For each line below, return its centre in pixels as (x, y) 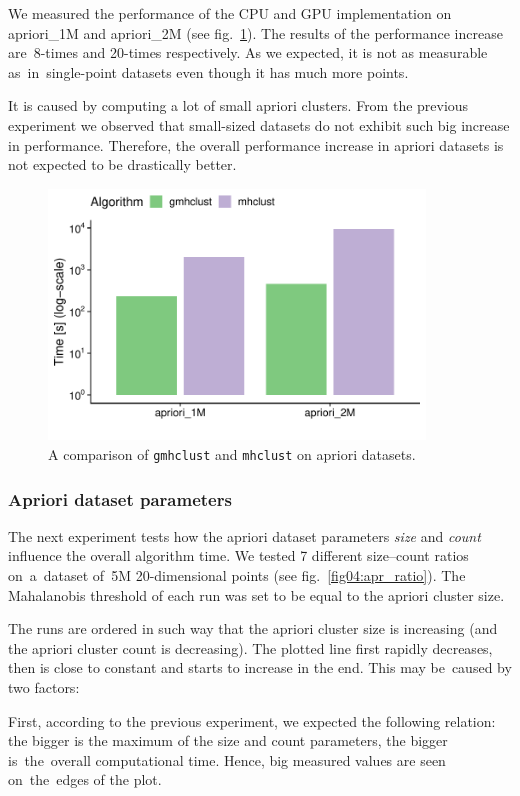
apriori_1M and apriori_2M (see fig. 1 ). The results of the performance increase (255, 32)
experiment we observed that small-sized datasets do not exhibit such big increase (259, 124)
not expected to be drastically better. (122, 164)
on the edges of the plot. (85, 779)
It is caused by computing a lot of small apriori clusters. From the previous (238, 105)
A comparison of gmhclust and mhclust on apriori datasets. (232, 454)
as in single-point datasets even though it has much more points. (208, 71)
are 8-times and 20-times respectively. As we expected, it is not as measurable (248, 52)
